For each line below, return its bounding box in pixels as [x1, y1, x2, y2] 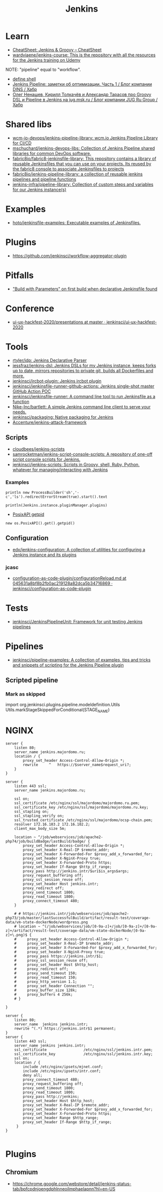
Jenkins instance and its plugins [12, 552, 77, 558]
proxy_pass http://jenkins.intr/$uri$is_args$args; [23, 869, 130, 874]
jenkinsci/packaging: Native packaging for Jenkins [12, 414, 114, 420]
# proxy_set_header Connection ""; [14, 983, 95, 989]
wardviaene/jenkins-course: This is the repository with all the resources [12, 52, 156, 58]
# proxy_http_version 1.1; [14, 980, 77, 984]
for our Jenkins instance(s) [12, 186, 67, 193]
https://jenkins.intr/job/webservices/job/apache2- [23, 912, 130, 916]
